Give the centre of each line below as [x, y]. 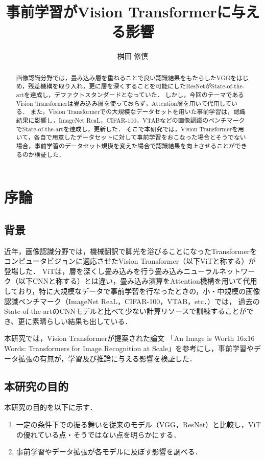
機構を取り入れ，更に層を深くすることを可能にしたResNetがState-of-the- [142, 86]
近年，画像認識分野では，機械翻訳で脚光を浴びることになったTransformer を [130, 251]
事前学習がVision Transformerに [118, 11]
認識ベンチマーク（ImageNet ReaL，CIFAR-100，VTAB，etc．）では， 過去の [132, 301]
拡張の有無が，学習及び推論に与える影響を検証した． [107, 358]
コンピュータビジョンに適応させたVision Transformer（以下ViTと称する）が [130, 261]
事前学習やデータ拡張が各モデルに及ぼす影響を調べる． [109, 452]
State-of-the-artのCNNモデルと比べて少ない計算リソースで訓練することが [125, 311]
